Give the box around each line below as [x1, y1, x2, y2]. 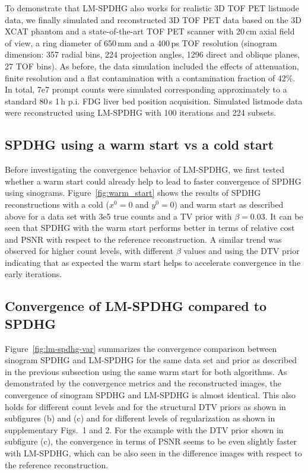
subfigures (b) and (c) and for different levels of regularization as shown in [5, 412, 275, 424]
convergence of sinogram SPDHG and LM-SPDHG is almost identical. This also [5, 389, 296, 401]
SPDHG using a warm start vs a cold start [5, 135, 274, 154]
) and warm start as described [174, 198, 284, 210]
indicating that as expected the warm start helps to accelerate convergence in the [5, 256, 301, 268]
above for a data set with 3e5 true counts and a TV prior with [5, 209, 232, 222]
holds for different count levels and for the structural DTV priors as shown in [5, 400, 286, 412]
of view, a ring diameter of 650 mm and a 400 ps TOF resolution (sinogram [5, 36, 277, 49]
